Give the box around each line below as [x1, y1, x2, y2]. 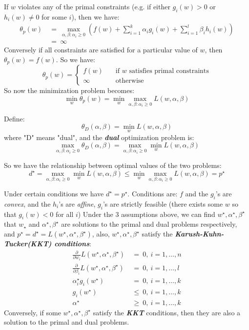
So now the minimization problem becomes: [4, 85, 134, 95]
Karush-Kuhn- [175, 229, 224, 239]
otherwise [115, 77, 144, 85]
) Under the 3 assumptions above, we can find [78, 209, 215, 219]
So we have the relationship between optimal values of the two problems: [4, 160, 222, 170]
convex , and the [4, 198, 51, 209]
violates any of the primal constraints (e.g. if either [18, 1, 170, 11]
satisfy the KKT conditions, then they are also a [93, 307, 241, 317]
